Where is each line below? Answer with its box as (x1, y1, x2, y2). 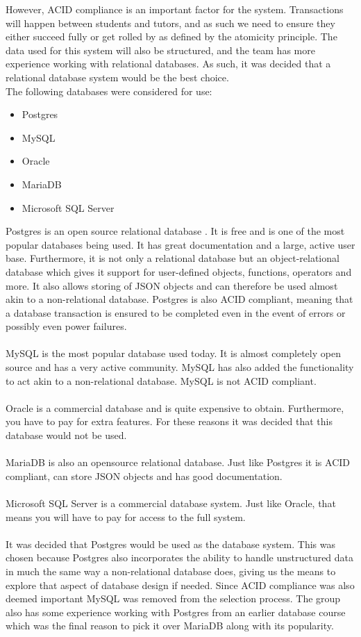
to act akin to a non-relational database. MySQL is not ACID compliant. (6, 373, 317, 388)
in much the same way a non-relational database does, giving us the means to (6, 563, 336, 578)
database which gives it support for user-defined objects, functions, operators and (6, 264, 352, 279)
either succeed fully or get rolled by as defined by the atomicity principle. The (6, 29, 337, 44)
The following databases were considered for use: (6, 83, 212, 98)
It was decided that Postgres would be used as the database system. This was (6, 536, 335, 551)
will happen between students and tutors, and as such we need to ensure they (6, 15, 335, 30)
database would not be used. (6, 428, 127, 442)
